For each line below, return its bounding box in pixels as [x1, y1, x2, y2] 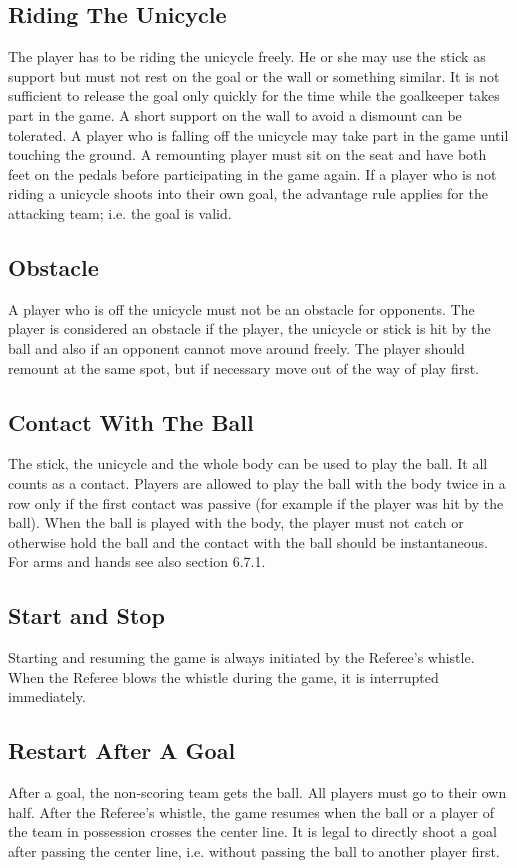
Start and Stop [8, 600, 165, 631]
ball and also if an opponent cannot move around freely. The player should [8, 337, 465, 358]
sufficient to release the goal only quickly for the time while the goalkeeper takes [8, 85, 500, 106]
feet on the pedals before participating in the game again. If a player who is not [8, 163, 497, 184]
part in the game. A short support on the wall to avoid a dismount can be [8, 104, 462, 125]
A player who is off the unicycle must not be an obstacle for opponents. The [8, 298, 475, 319]
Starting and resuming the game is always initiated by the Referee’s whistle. [8, 647, 475, 668]
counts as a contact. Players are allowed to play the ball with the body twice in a [8, 472, 506, 493]
